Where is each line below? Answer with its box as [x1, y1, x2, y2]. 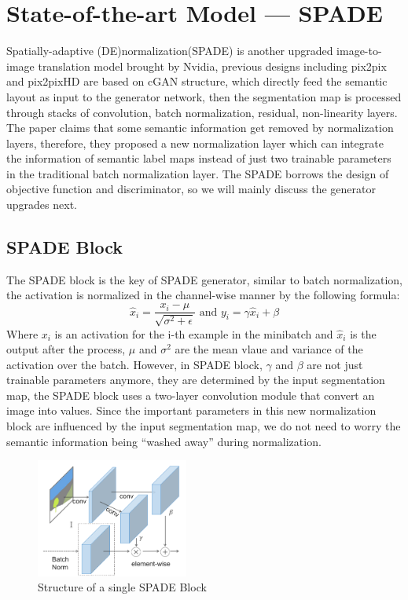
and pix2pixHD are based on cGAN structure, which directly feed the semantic [6, 73, 388, 90]
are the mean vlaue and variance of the [175, 341, 363, 357]
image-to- [336, 42, 382, 59]
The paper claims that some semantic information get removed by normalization [6, 119, 394, 136]
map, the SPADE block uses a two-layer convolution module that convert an [6, 386, 375, 403]
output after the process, [6, 341, 126, 357]
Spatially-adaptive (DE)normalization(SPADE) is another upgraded [6, 42, 333, 59]
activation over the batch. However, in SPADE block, [6, 356, 263, 372]
